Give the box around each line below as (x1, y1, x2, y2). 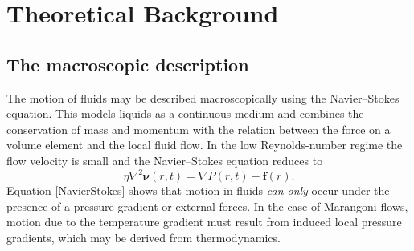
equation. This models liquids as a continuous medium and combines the (6, 105, 364, 122)
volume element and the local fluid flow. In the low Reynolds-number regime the (6, 136, 403, 153)
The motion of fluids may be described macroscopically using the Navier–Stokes (6, 89, 400, 106)
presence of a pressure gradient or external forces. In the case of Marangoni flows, (6, 197, 408, 214)
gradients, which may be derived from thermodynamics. (6, 229, 281, 245)
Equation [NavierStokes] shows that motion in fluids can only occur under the (6, 182, 390, 199)
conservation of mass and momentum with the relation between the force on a (6, 120, 391, 137)
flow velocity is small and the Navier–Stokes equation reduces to (6, 152, 323, 168)
